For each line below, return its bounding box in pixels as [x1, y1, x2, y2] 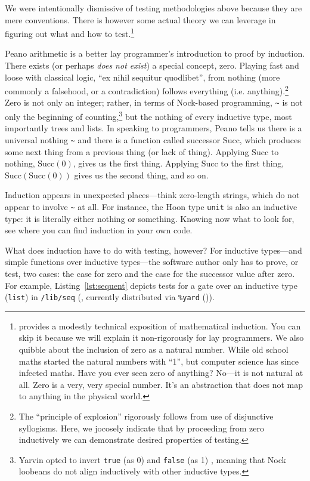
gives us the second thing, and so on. [74, 168, 209, 181]
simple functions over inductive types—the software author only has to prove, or [5, 255, 299, 268]
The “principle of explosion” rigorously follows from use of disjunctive [18, 410, 274, 423]
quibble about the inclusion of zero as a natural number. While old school [18, 343, 289, 356]
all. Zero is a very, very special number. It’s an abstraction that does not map [18, 378, 303, 390]
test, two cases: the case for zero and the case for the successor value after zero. [5, 267, 295, 280]
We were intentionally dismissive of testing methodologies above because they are [5, 2, 302, 14]
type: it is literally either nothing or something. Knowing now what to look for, [5, 212, 294, 224]
